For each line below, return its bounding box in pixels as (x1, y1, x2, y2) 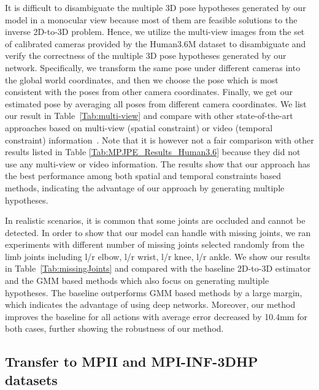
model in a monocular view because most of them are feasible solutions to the (5, 13, 298, 26)
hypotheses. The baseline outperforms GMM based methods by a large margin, (5, 286, 302, 299)
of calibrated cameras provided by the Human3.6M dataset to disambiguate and (5, 37, 306, 50)
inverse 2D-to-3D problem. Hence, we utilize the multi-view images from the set (5, 25, 305, 38)
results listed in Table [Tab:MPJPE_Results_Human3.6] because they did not (5, 145, 301, 158)
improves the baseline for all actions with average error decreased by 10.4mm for (5, 310, 307, 323)
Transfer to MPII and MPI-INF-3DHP (5, 352, 258, 371)
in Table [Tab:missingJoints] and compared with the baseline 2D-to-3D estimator (5, 262, 311, 275)
